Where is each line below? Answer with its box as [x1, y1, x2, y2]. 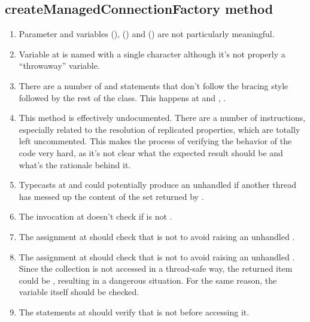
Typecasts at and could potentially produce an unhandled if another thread [19, 178, 296, 191]
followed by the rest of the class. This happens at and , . [19, 91, 226, 104]
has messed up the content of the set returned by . [19, 190, 204, 202]
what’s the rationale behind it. [19, 158, 131, 171]
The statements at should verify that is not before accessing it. [19, 305, 250, 318]
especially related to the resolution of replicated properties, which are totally [19, 123, 300, 135]
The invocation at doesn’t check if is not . [19, 210, 172, 223]
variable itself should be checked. [19, 285, 139, 298]
